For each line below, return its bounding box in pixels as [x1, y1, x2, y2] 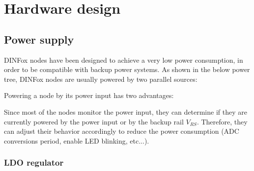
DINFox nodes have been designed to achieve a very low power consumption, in [4, 54, 243, 65]
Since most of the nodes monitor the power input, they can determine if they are [4, 106, 247, 117]
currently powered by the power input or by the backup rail [4, 116, 184, 126]
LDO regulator [4, 156, 64, 169]
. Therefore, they [197, 116, 248, 126]
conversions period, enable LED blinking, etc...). [4, 135, 149, 146]
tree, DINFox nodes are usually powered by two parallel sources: [4, 73, 198, 84]
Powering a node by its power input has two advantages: [4, 90, 174, 100]
